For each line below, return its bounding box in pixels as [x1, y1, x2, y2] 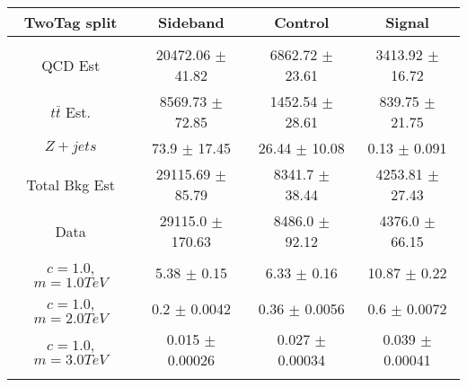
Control [274, 12, 330, 32]
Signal [385, 12, 429, 32]
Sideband [158, 12, 225, 32]
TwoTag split [23, 12, 118, 32]
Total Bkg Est [26, 173, 115, 195]
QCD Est [41, 54, 101, 75]
